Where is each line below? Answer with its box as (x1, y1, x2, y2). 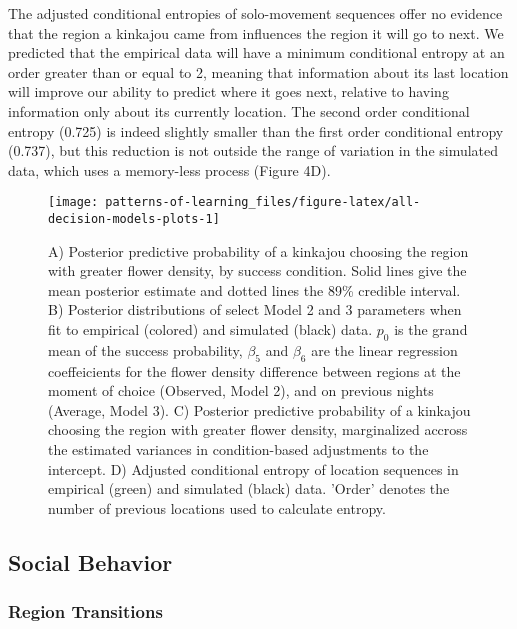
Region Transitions (8, 599, 163, 624)
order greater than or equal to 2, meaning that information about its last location (8, 61, 509, 82)
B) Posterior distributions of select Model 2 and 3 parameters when (48, 299, 462, 320)
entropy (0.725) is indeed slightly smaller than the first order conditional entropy (8, 120, 504, 141)
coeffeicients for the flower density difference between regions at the (48, 360, 461, 381)
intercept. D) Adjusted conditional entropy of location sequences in (48, 458, 459, 479)
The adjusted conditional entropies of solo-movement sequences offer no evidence (8, 3, 503, 23)
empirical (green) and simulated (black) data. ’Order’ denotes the (48, 478, 450, 499)
